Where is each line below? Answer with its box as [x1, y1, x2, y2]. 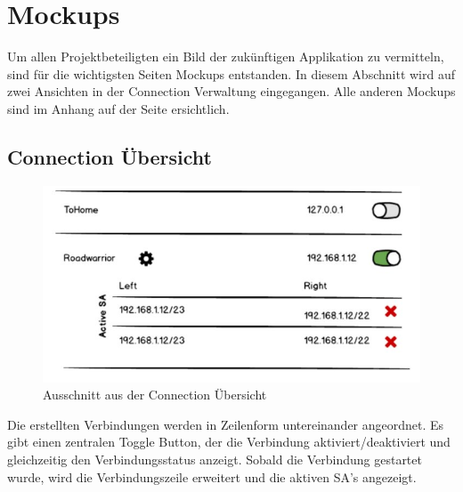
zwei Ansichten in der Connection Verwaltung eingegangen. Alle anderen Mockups [7, 82, 456, 101]
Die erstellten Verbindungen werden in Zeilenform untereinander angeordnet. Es [7, 415, 444, 433]
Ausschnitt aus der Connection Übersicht [43, 385, 267, 404]
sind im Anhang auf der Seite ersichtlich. [7, 99, 230, 117]
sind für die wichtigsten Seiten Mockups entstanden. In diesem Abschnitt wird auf [7, 64, 456, 83]
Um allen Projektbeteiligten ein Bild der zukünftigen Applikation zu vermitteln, [7, 47, 444, 66]
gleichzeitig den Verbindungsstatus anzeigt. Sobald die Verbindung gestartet [7, 450, 422, 468]
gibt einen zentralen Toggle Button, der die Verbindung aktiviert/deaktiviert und [7, 432, 451, 451]
